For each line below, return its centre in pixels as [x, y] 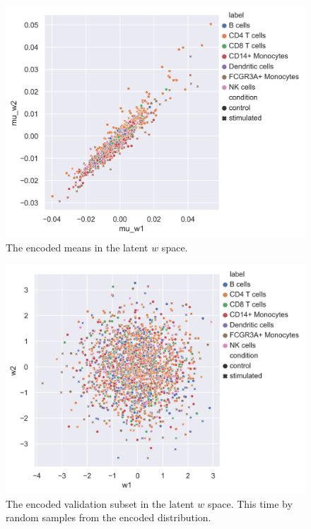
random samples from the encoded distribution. [108, 517]
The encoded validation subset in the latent [100, 503]
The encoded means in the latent [77, 247]
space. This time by [250, 503]
